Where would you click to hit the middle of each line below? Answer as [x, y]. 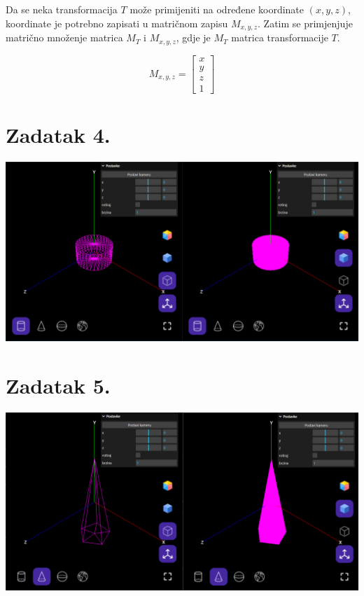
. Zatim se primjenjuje [305, 23]
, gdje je [193, 37]
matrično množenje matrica [64, 37]
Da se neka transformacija [62, 9]
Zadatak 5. [58, 386]
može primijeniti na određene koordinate [217, 9]
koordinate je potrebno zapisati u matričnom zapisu [117, 23]
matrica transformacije [280, 37]
